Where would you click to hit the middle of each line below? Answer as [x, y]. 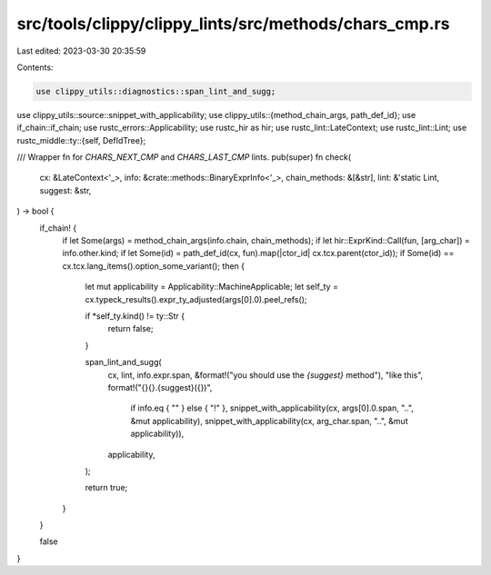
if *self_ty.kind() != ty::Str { [135, 316]
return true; [106, 488]
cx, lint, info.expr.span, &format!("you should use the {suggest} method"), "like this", [266, 375]
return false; [130, 329]
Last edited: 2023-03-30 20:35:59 [81, 51]
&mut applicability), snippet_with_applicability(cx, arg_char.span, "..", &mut [269, 421]
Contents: [35, 67]
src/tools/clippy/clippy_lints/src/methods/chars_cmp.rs [233, 24]
